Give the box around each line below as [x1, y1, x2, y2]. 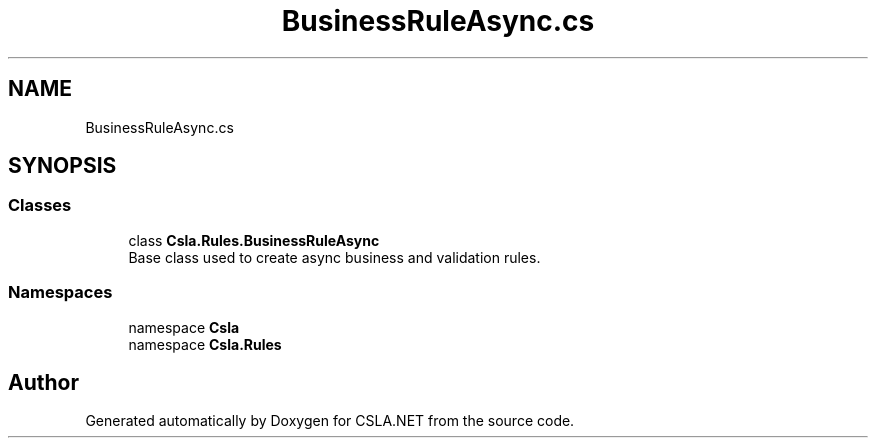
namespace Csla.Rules [128, 335, 282, 353]
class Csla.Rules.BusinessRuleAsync [128, 231, 380, 249]
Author [8, 369, 79, 395]
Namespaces [8, 282, 113, 303]
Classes [8, 195, 72, 216]
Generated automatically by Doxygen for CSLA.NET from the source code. [85, 412, 575, 430]
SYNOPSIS [8, 153, 117, 179]
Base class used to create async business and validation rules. [128, 248, 541, 266]
